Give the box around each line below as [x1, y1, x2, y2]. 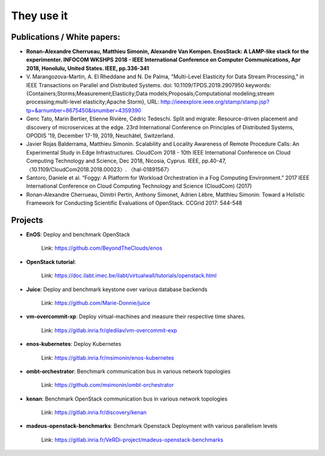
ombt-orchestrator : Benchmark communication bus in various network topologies [26, 368, 231, 375]
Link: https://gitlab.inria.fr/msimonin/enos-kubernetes [41, 354, 175, 361]
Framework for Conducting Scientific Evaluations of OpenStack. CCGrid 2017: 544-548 [26, 199, 243, 207]
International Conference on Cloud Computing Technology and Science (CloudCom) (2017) [26, 182, 252, 189]
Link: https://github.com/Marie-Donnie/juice [41, 299, 150, 306]
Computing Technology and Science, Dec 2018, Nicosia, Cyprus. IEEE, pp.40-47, [26, 157, 227, 165]
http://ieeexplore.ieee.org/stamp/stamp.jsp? [160, 98, 270, 105]
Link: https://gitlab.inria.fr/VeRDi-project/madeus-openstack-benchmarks [41, 436, 224, 443]
